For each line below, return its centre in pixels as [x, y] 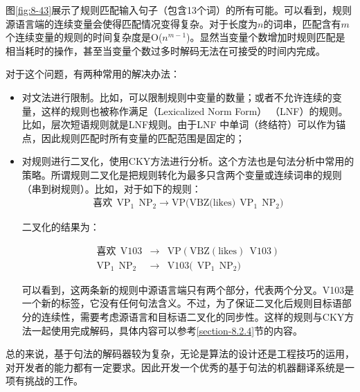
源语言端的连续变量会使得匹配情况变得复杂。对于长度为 [132, 23]
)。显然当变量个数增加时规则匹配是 [266, 37]
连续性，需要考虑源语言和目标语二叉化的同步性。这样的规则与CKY [193, 317]
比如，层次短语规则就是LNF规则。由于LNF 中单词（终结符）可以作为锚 [184, 124]
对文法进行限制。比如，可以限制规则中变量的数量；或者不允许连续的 [177, 97]
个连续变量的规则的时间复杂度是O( [84, 37]
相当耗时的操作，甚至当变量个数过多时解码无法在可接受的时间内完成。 [165, 50]
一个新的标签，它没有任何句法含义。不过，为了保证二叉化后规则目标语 [182, 303]
